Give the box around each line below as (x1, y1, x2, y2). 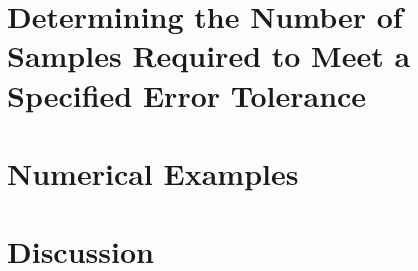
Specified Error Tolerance (7, 74, 367, 115)
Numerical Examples (7, 152, 299, 193)
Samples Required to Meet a (7, 35, 411, 76)
